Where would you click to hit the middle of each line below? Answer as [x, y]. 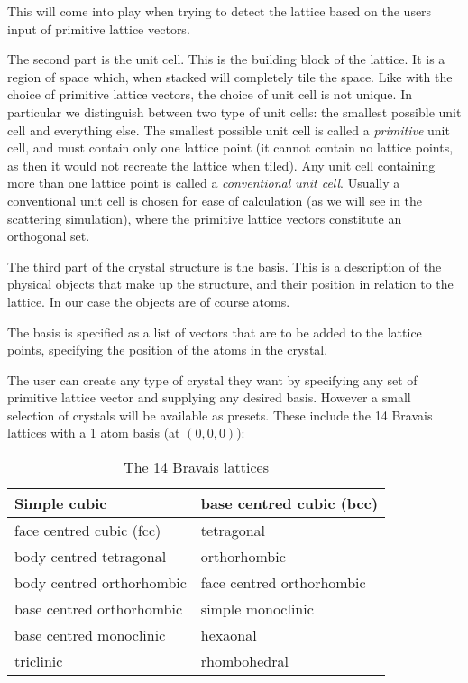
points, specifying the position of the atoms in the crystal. [168, 350]
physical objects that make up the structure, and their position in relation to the [230, 284]
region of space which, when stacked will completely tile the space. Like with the [230, 76]
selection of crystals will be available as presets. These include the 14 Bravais [220, 415]
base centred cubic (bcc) [289, 503]
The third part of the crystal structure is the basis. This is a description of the [225, 266]
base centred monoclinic [90, 635]
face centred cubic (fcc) [88, 531]
